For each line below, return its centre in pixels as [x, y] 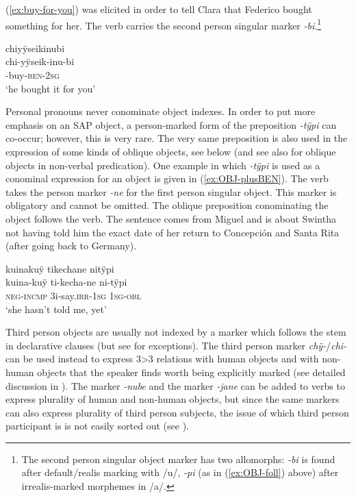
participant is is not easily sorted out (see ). [98, 426]
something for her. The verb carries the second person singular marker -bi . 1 [163, 24]
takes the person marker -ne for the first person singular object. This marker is [171, 191]
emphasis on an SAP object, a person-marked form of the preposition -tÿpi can [171, 124]
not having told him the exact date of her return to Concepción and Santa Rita [173, 232]
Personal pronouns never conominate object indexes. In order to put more [161, 111]
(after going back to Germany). [71, 246]
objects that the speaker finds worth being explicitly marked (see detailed [191, 372]
